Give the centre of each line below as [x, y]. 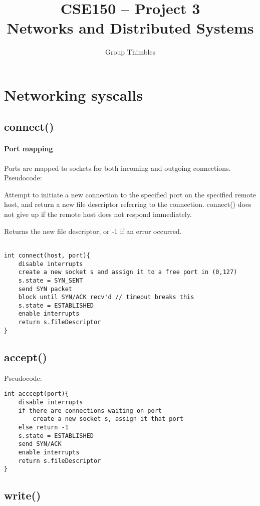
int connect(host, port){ [47, 255]
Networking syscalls [73, 94]
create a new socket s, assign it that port [108, 419]
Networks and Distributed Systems [130, 28]
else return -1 [43, 427]
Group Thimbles [130, 52]
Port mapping [29, 149]
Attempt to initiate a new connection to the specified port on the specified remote [130, 194]
